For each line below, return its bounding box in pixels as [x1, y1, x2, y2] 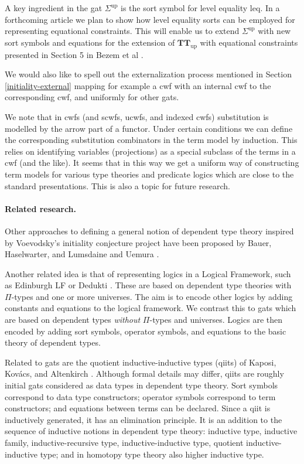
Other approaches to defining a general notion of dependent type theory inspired [5, 224, 294, 237]
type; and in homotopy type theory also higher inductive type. [40, 448, 264, 460]
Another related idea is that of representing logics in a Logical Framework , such [5, 267, 291, 279]
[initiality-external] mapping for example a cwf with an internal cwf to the [5, 79, 271, 91]
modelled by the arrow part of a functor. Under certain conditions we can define [5, 122, 293, 134]
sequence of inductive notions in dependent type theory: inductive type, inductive [5, 425, 298, 437]
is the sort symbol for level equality [121, 2, 248, 13]
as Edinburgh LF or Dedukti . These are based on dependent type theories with [5, 279, 292, 291]
